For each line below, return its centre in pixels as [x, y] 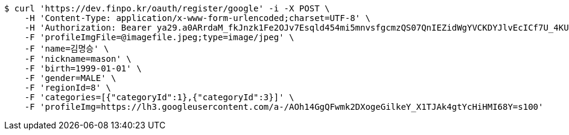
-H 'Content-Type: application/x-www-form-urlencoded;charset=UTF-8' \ [197, 18]
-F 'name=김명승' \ [67, 49]
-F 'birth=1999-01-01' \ [83, 68]
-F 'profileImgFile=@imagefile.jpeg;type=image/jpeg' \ [159, 37]
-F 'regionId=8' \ [68, 88]
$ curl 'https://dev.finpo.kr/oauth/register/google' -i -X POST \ [167, 8]
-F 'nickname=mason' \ [78, 59]
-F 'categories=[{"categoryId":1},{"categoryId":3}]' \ [159, 97]
